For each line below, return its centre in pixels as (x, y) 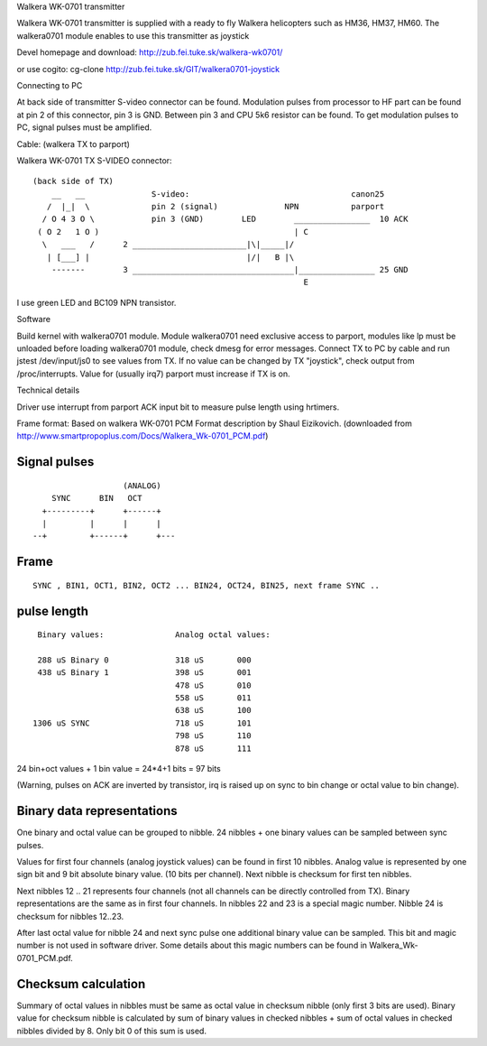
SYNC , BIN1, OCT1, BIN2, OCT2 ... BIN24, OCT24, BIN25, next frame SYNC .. (207, 585)
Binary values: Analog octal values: (154, 635)
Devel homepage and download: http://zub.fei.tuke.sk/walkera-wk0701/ (150, 52)
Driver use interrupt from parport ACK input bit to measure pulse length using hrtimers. (178, 407)
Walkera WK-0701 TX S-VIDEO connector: (94, 160)
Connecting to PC (50, 85)
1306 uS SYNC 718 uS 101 (142, 723)
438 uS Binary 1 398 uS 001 (144, 673)
